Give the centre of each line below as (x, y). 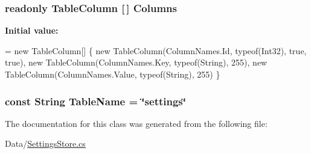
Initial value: (32, 30)
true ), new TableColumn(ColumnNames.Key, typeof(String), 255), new (136, 62)
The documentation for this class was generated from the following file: (136, 123)
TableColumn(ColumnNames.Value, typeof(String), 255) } (113, 74)
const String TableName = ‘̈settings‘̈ (95, 101)
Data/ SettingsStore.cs (45, 143)
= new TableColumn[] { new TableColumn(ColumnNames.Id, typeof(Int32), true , (156, 50)
